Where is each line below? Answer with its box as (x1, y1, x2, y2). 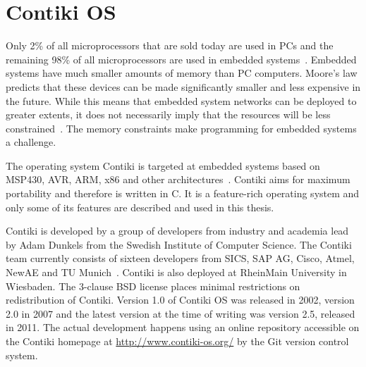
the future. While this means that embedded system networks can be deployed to (6, 93, 357, 108)
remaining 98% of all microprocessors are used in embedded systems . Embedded (6, 51, 357, 66)
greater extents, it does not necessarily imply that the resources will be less (6, 107, 331, 122)
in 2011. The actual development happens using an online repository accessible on (6, 320, 360, 335)
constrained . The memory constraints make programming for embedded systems (6, 120, 357, 135)
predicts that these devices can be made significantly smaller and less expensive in (6, 79, 361, 94)
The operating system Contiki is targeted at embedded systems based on (6, 158, 320, 173)
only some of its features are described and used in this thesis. (6, 199, 274, 214)
